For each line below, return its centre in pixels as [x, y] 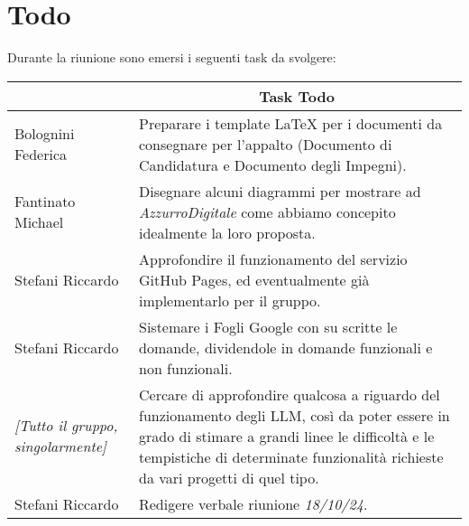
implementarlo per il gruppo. [230, 300]
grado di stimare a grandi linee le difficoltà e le [286, 436]
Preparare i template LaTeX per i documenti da [290, 123]
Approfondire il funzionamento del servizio [273, 258]
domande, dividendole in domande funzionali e [285, 347]
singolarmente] [61, 446]
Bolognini [45, 134]
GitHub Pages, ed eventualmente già [254, 279]
